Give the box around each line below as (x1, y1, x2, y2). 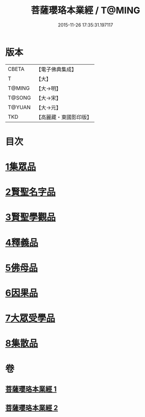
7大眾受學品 (5, 312, 55, 324)
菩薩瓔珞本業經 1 (5, 384, 57, 393)
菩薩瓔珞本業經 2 (5, 404, 59, 412)
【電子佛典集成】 (36, 66, 77, 73)
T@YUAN (8, 103, 31, 111)
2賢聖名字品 (5, 187, 56, 198)
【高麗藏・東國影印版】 (36, 113, 93, 120)
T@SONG (8, 94, 32, 101)
